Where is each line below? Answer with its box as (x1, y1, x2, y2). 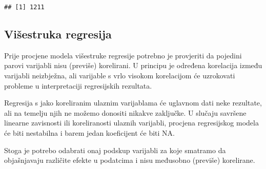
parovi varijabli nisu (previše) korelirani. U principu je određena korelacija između (4, 60, 262, 71)
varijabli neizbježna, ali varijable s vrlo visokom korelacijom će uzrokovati (4, 70, 235, 81)
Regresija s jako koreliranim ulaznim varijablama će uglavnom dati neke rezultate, (4, 97, 262, 108)
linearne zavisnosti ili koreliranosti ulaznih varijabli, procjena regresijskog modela (4, 117, 259, 128)
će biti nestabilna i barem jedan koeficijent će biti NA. (4, 128, 175, 138)
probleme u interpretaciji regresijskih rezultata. (4, 80, 152, 91)
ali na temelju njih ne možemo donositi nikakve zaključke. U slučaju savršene (4, 107, 247, 118)
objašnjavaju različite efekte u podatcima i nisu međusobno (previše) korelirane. (4, 155, 255, 165)
